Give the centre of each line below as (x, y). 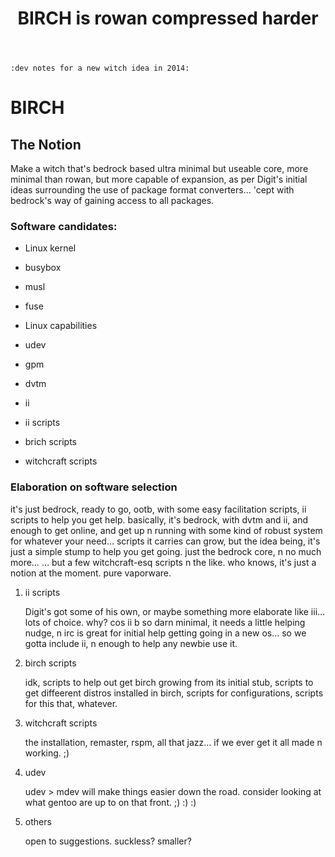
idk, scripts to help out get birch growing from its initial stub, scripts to (169, 682)
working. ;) (47, 753)
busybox (43, 268)
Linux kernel (50, 248)
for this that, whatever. (71, 703)
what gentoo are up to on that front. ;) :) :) (110, 802)
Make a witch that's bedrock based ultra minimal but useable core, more (159, 169)
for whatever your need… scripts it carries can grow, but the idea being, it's (165, 541)
